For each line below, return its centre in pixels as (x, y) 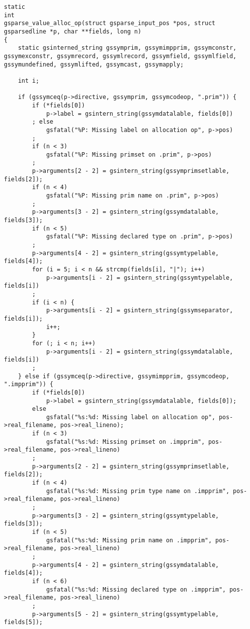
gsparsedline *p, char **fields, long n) (73, 31)
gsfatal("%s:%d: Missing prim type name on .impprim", (138, 491)
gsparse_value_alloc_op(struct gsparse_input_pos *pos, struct (110, 23)
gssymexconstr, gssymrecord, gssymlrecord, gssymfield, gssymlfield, (120, 56)
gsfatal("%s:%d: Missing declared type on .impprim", (136, 589)
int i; (29, 81)
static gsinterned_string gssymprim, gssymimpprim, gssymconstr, (127, 48)
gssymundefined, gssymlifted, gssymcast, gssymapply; (94, 64)
